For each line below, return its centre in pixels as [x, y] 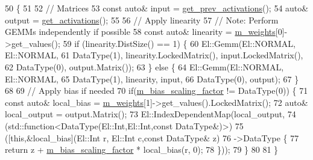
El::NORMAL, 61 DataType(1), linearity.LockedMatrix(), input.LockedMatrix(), [154, 55]
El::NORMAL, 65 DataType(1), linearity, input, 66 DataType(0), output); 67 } [152, 78]
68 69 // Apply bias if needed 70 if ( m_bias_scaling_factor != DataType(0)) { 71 [156, 91]
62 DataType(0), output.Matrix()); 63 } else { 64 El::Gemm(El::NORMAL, [144, 66]
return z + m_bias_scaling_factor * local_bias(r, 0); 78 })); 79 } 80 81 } [142, 149]
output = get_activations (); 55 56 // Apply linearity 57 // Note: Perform [142, 20]
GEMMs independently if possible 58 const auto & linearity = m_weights [140, 32]
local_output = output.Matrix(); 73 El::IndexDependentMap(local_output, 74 [150, 114]
